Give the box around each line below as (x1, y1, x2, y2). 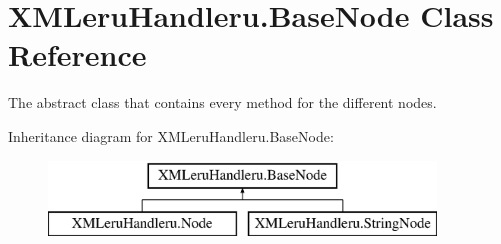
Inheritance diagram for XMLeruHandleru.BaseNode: (8, 125, 334, 146)
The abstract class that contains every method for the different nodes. (8, 92, 437, 113)
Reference (8, 34, 147, 75)
